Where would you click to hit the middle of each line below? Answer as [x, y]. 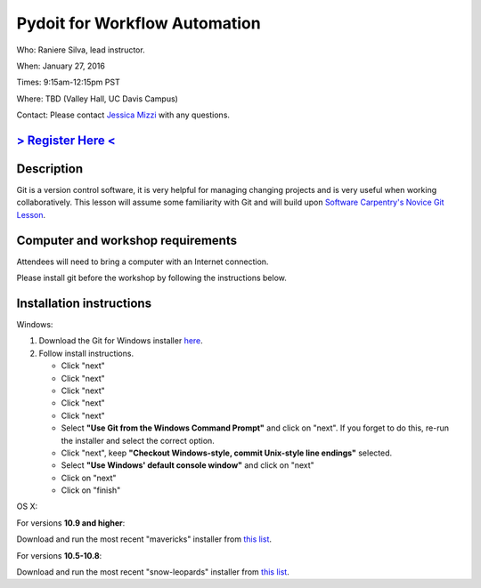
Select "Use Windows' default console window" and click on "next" [188, 465]
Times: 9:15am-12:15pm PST [68, 82]
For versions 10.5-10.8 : [59, 555]
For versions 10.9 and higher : [71, 523]
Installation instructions [84, 303]
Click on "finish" [91, 490]
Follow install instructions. [86, 353]
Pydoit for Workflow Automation [139, 23]
